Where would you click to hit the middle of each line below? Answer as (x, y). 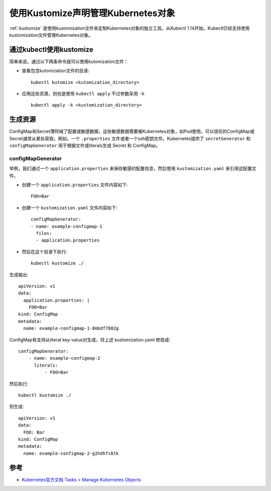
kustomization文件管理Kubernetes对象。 (51, 35)
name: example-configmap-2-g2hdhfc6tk (71, 453)
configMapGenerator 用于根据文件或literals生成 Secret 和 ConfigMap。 (85, 145)
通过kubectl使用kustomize (51, 50)
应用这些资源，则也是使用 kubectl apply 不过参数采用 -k (83, 94)
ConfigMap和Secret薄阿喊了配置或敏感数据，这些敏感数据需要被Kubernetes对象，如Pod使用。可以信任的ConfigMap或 (132, 131)
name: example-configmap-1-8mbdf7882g (71, 329)
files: (44, 233)
